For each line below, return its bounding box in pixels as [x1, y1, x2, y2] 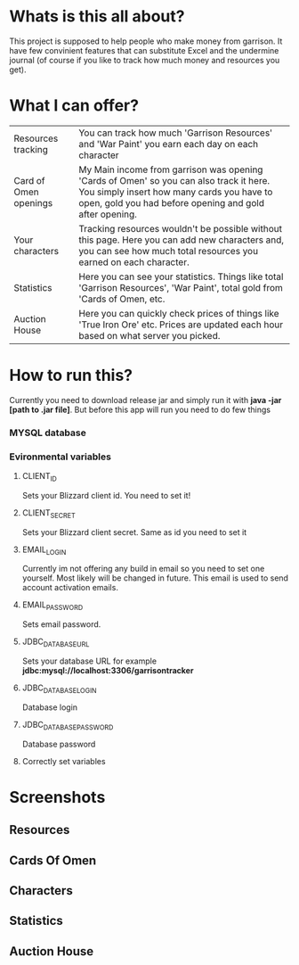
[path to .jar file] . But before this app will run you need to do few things [9, 404, 271, 415]
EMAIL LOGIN [21, 544, 67, 557]
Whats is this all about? [9, 6, 185, 27]
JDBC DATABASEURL [21, 636, 90, 649]
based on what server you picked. [78, 329, 221, 342]
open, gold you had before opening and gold [78, 196, 265, 209]
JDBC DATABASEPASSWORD [21, 719, 114, 732]
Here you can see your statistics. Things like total [78, 270, 284, 283]
